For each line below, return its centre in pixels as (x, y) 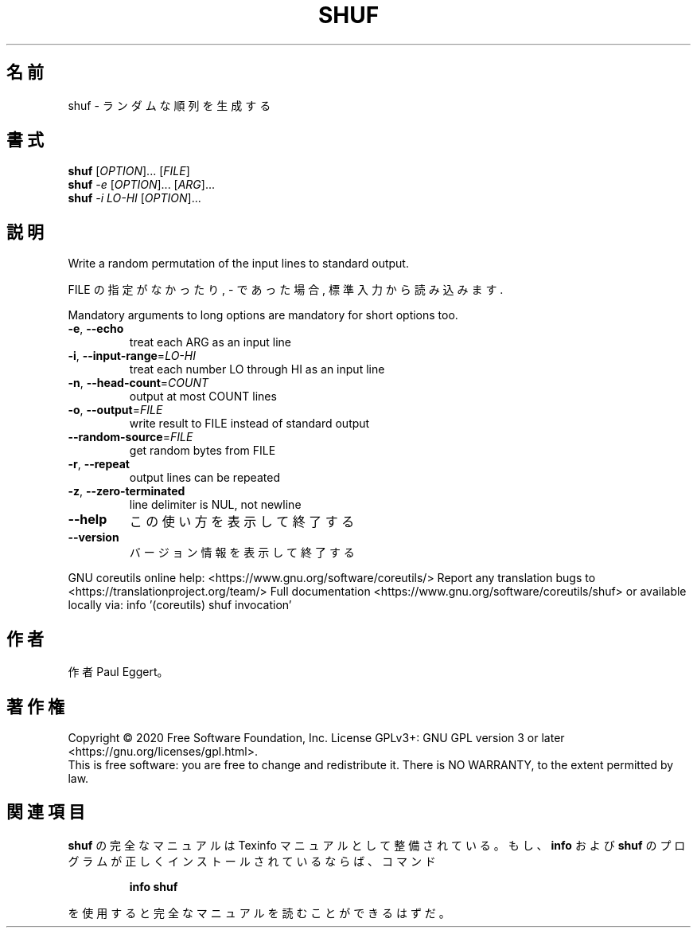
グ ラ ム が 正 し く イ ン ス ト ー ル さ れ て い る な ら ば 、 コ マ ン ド (252, 861)
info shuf (154, 886)
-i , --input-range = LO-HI (132, 356)
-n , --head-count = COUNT (138, 383)
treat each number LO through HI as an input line (257, 369)
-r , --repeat (99, 464)
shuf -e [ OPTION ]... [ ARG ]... (142, 185)
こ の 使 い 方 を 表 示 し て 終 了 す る (242, 522)
